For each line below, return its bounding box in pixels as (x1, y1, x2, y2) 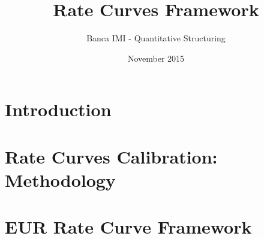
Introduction (5, 97, 112, 122)
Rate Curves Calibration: (5, 144, 218, 168)
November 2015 (127, 52, 185, 64)
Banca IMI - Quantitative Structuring (86, 32, 226, 44)
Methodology (5, 167, 116, 192)
